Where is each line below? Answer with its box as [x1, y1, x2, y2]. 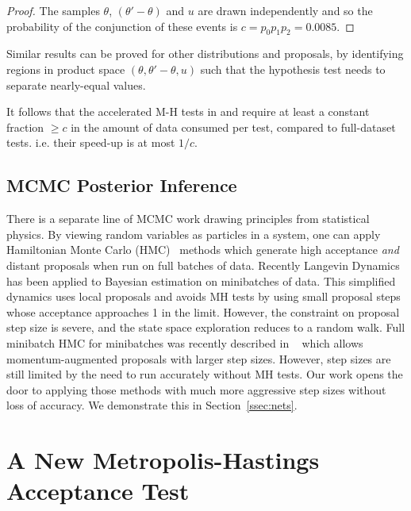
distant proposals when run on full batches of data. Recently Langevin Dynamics [6, 256, 400, 273]
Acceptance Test [6, 474, 190, 507]
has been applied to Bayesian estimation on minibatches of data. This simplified [6, 272, 396, 289]
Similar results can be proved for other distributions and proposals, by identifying [6, 45, 404, 62]
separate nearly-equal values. [6, 76, 146, 93]
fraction [6, 118, 44, 135]
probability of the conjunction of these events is [6, 17, 238, 34]
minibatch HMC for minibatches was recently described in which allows [6, 334, 363, 351]
